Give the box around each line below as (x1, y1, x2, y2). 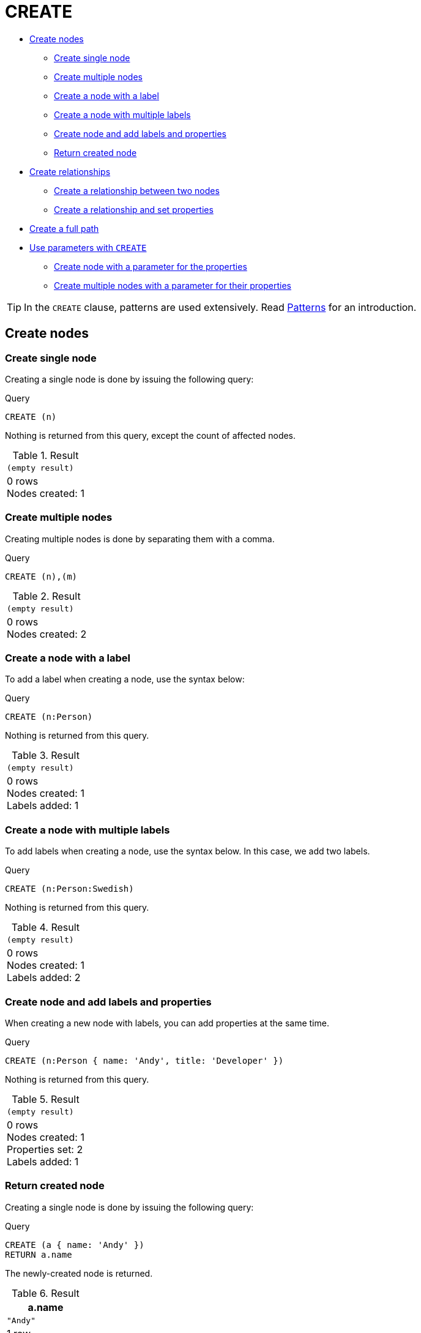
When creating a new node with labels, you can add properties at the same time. (5, 1017, 329, 1028)
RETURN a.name (5, 1249, 72, 1260)
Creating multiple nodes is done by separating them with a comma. (5, 533, 275, 544)
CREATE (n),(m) (5, 571, 78, 581)
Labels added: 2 (7, 971, 81, 984)
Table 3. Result (11, 749, 80, 762)
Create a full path (29, 223, 99, 234)
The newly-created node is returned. (5, 1268, 153, 1279)
